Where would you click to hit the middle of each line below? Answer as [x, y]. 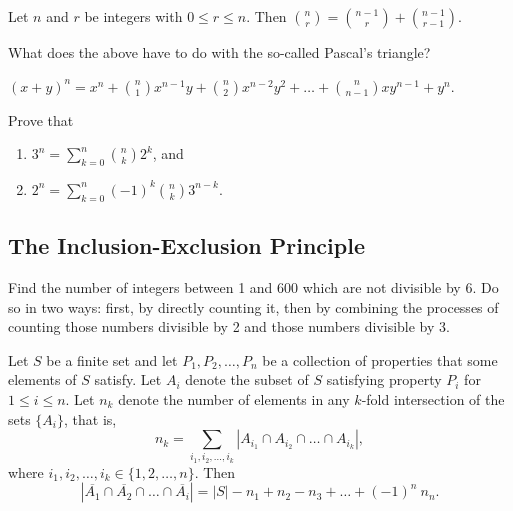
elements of [42, 379]
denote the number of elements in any [234, 398]
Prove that [41, 119]
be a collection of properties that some [380, 359]
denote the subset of [247, 379]
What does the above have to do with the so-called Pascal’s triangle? [219, 52]
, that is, [90, 418]
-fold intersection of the [433, 398]
